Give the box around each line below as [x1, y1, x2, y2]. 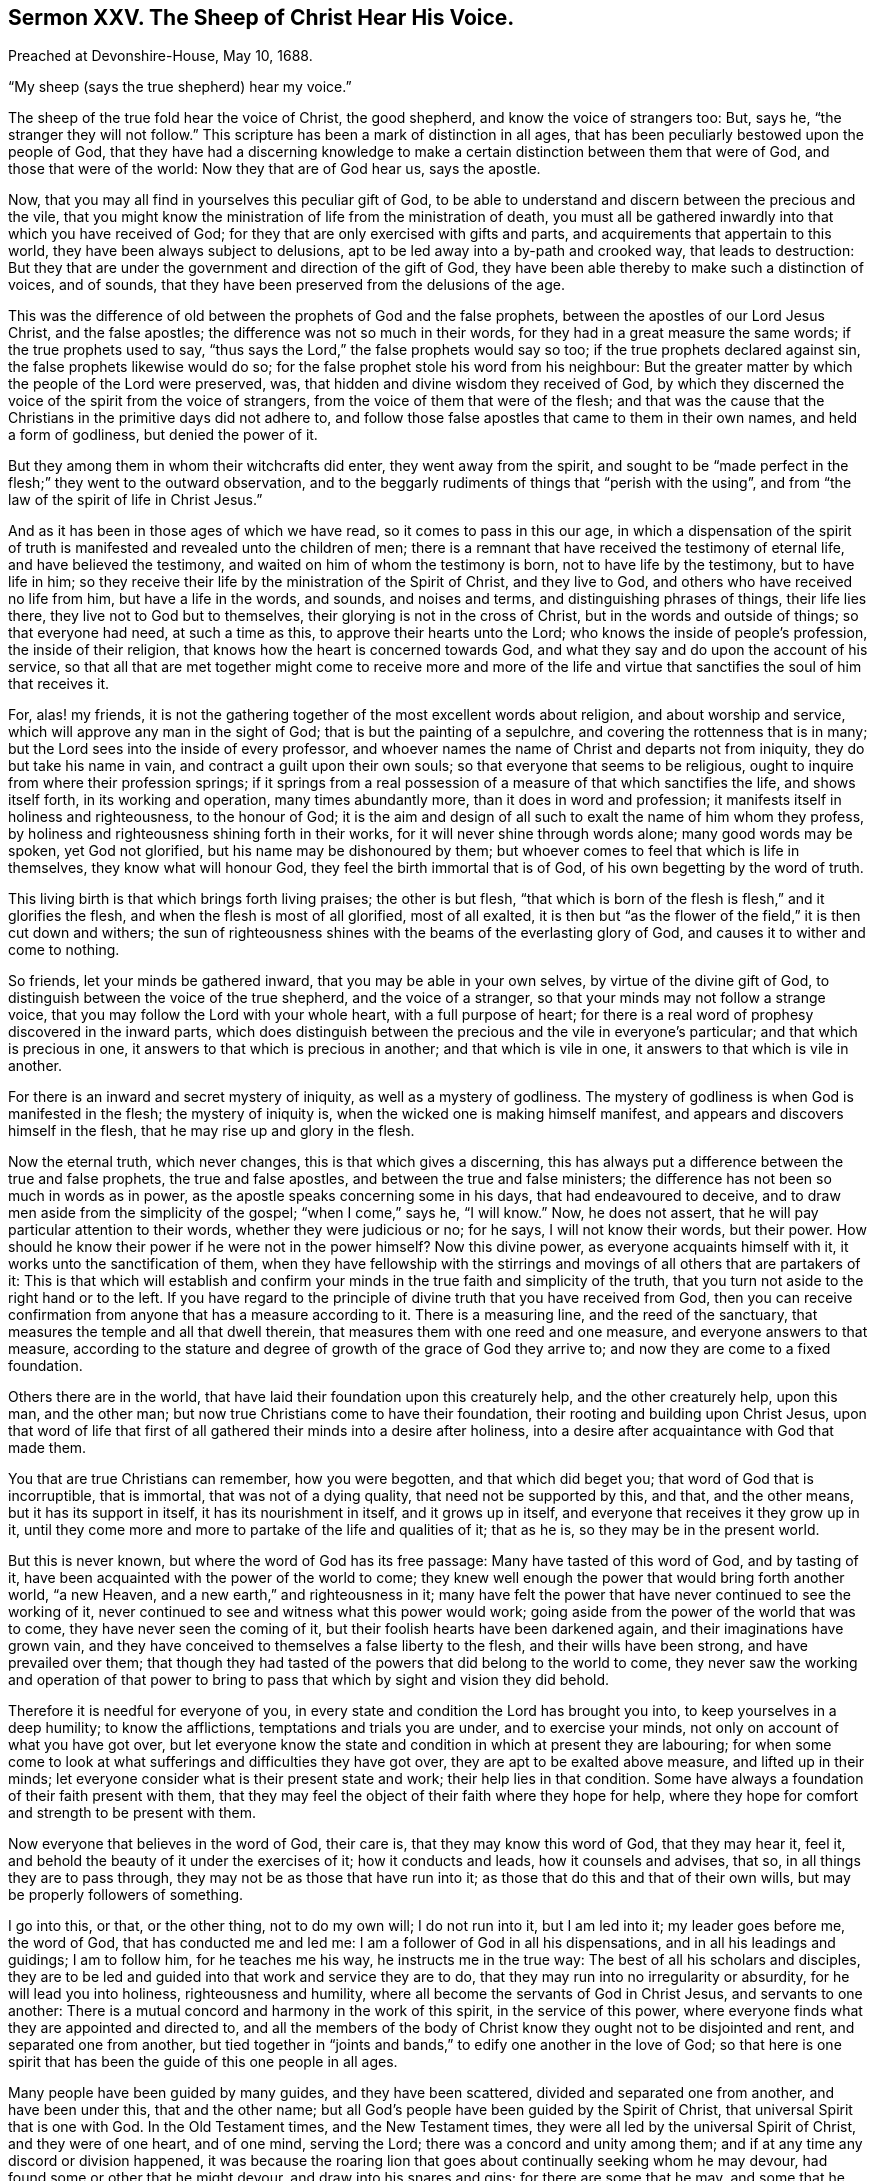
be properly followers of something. [8, 1886, 244, 1904]
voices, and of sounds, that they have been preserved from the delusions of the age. [8, 276, 565, 294]
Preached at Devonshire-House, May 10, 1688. [8, 47, 313, 65]
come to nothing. [8, 941, 120, 959]
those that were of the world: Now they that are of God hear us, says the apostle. [8, 160, 541, 178]
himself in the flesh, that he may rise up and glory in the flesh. [8, 1122, 415, 1140]
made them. [8, 1439, 87, 1457]
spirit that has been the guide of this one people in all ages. [8, 2053, 398, 2071]
